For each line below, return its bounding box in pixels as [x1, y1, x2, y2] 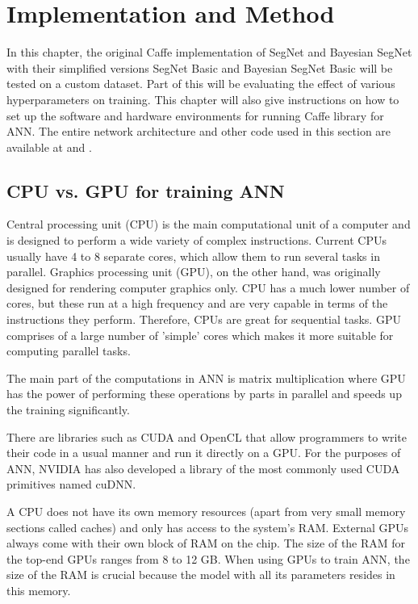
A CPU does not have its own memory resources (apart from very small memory [6, 502, 406, 519]
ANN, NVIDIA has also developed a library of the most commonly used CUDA [6, 459, 400, 476]
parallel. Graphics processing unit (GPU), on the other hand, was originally [6, 263, 381, 280]
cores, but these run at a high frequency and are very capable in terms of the [6, 295, 388, 312]
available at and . [6, 138, 92, 155]
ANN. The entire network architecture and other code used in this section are [6, 123, 391, 140]
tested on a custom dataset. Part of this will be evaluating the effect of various [6, 75, 395, 92]
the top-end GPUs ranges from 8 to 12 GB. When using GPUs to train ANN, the [6, 550, 410, 567]
